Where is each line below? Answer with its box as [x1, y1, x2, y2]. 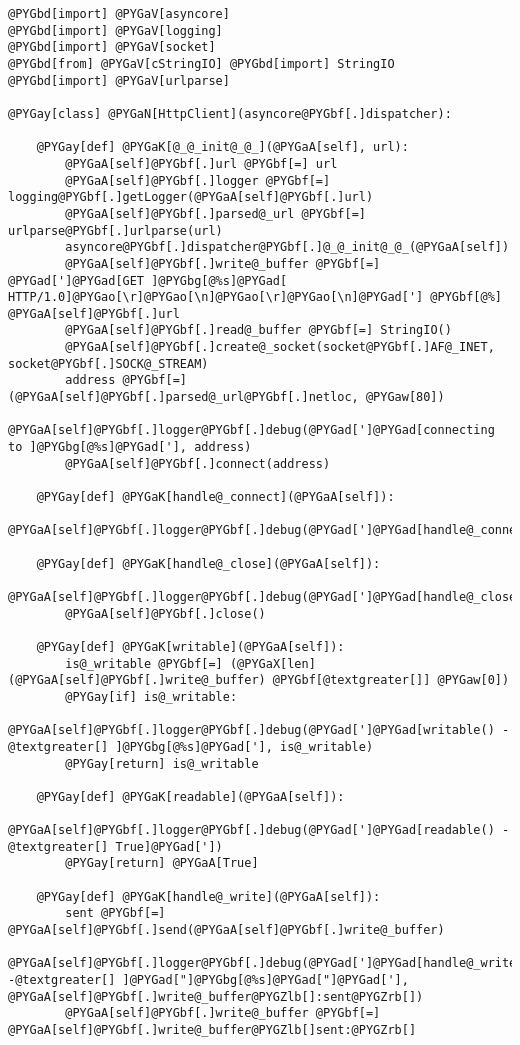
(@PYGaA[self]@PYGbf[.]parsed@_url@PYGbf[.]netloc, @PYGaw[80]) [8, 390, 445, 405]
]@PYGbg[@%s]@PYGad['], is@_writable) [115, 739, 374, 754]
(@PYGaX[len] [229, 656, 316, 671]
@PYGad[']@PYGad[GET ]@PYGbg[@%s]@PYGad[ [8, 273, 288, 288]
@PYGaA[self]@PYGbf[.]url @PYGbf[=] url [65, 156, 338, 171]
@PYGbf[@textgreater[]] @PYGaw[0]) [272, 673, 510, 688]
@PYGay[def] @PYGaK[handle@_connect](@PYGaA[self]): [36, 490, 395, 505]
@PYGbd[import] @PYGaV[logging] [8, 23, 223, 38]
